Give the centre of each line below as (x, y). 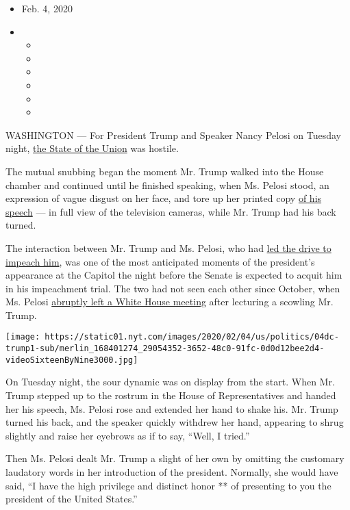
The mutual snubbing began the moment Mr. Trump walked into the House (165, 171)
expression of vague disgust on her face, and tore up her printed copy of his (164, 198)
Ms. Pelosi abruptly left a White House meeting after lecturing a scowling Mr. (170, 302)
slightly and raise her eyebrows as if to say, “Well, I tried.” (128, 435)
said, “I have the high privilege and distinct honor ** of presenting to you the (168, 485)
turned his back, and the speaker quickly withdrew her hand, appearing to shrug (175, 422)
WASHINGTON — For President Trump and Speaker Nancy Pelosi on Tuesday (173, 135)
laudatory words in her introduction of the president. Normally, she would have (172, 472)
